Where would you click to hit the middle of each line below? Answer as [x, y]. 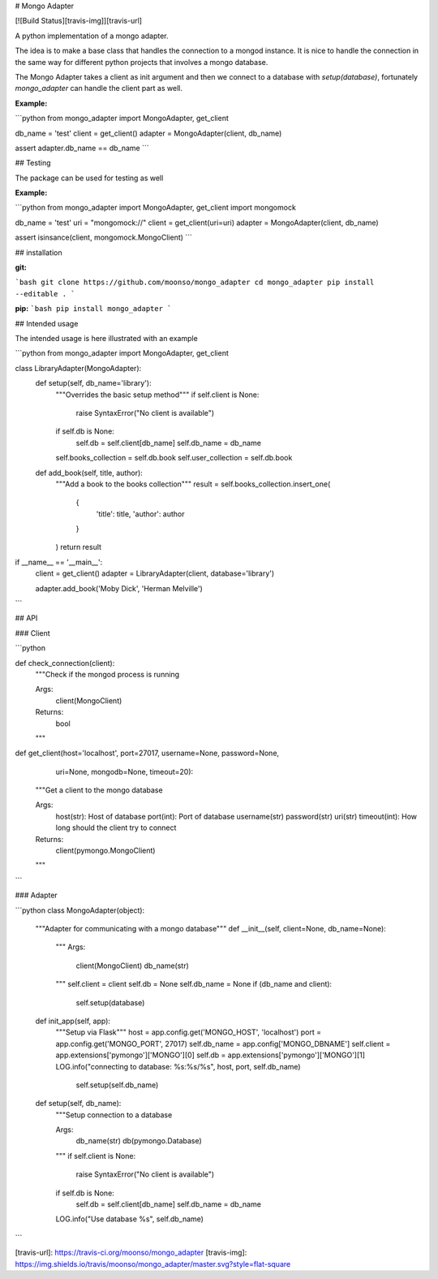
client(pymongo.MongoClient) [105, 851]
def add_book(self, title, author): [89, 473]
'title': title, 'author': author [141, 514]
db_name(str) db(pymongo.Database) [139, 1141]
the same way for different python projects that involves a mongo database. [142, 62]
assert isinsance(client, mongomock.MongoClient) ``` [103, 238]
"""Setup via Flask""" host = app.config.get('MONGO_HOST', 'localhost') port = [189, 1032]
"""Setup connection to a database [114, 1115]
